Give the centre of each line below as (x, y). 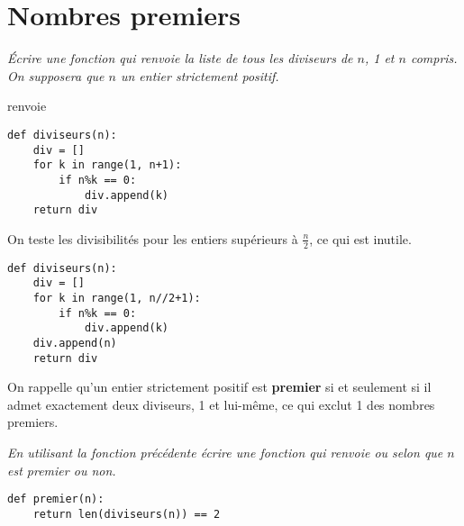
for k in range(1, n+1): (107, 165)
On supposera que (56, 75)
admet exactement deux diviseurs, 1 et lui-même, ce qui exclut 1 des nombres (221, 404)
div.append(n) (75, 343)
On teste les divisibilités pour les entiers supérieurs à (153, 238)
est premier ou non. (62, 470)
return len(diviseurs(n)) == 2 (127, 514)
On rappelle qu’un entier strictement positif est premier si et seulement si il (219, 387)
